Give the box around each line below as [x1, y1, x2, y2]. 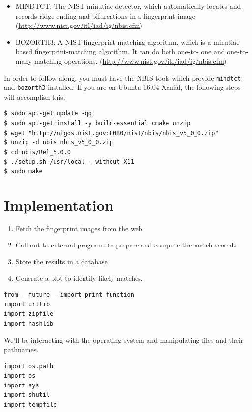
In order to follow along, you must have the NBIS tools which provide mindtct [4, 72, 241, 82]
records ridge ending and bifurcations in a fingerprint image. [15, 10, 197, 21]
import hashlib [4, 320, 54, 327]
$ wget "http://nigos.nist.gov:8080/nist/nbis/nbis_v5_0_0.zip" [4, 129, 219, 137]
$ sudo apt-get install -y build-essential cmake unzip [4, 120, 191, 127]
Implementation [4, 194, 113, 215]
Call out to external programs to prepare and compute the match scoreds [15, 240, 237, 250]
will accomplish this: [4, 91, 65, 102]
